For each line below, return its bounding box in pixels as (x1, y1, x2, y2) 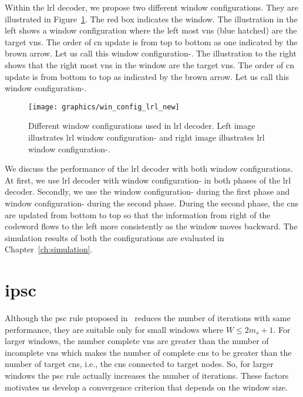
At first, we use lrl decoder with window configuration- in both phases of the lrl (5, 174, 291, 186)
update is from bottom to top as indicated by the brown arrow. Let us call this (5, 70, 289, 82)
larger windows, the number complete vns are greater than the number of (5, 335, 269, 347)
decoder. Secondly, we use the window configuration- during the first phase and (5, 185, 290, 198)
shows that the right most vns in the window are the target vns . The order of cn (5, 58, 294, 71)
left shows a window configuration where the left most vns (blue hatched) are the (5, 24, 297, 36)
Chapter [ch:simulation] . (5, 243, 93, 255)
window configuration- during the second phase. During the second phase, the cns (5, 196, 299, 209)
